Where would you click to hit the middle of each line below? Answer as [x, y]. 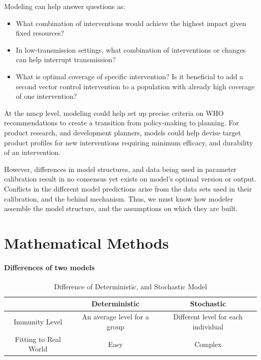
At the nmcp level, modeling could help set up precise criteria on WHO [114, 113]
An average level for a [115, 317]
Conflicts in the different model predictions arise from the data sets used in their [128, 188]
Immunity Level [38, 322]
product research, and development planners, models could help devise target [123, 132]
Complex [208, 344]
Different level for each [208, 317]
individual [208, 326]
